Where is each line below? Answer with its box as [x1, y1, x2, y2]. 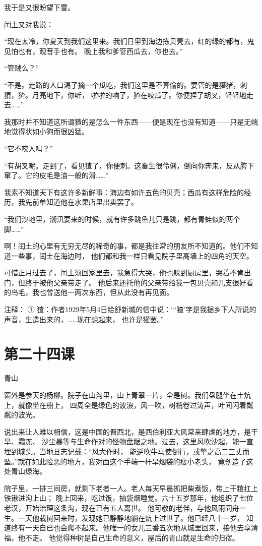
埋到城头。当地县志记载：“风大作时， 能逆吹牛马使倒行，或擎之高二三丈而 [4, 446, 250, 456]
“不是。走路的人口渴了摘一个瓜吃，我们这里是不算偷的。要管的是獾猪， [4, 79, 240, 90]
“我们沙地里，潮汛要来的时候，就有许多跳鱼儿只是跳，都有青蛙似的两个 [4, 213, 240, 224]
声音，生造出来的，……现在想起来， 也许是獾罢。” [4, 314, 164, 324]
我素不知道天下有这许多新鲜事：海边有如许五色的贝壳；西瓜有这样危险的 [4, 187, 244, 197]
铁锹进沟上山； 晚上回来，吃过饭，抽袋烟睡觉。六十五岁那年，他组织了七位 [4, 493, 253, 503]
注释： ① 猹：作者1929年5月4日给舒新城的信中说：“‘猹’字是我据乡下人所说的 [4, 304, 256, 315]
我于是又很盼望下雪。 [4, 2, 75, 12]
